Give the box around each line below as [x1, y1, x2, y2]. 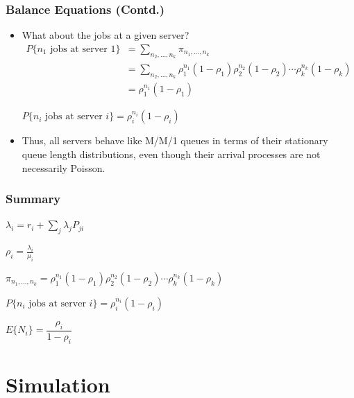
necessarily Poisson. [22, 160, 106, 175]
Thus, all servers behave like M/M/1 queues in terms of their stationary [22, 133, 328, 148]
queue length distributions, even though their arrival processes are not [22, 146, 321, 161]
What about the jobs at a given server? [22, 28, 189, 42]
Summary [6, 190, 61, 207]
